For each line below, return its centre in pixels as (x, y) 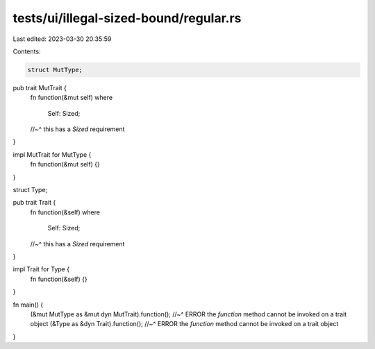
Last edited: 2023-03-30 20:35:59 (62, 39)
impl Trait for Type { (41, 269)
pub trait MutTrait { (40, 87)
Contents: (27, 51)
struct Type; (30, 190)
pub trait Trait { (34, 203)
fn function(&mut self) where (72, 98)
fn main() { (28, 305)
